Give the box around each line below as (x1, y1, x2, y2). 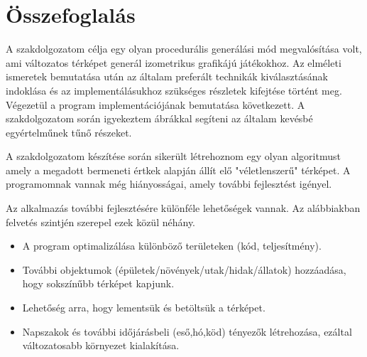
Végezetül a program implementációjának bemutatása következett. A (6, 97, 305, 112)
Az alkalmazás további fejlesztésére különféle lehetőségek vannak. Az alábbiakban (6, 201, 361, 215)
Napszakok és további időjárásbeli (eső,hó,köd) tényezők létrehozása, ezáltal (22, 324, 352, 339)
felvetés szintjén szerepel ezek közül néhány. (6, 214, 196, 229)
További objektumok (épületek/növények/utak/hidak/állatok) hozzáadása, (22, 262, 346, 277)
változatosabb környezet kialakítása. (22, 338, 180, 353)
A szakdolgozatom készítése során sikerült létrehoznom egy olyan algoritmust (6, 149, 341, 164)
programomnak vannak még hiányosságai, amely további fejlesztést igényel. (6, 176, 332, 191)
